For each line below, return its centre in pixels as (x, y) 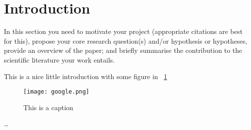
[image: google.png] (57, 92)
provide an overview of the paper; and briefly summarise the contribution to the (123, 50)
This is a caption (48, 107)
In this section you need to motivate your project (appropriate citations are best (123, 31)
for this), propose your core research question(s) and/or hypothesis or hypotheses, (126, 41)
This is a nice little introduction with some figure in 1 (86, 76)
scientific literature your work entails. (59, 59)
